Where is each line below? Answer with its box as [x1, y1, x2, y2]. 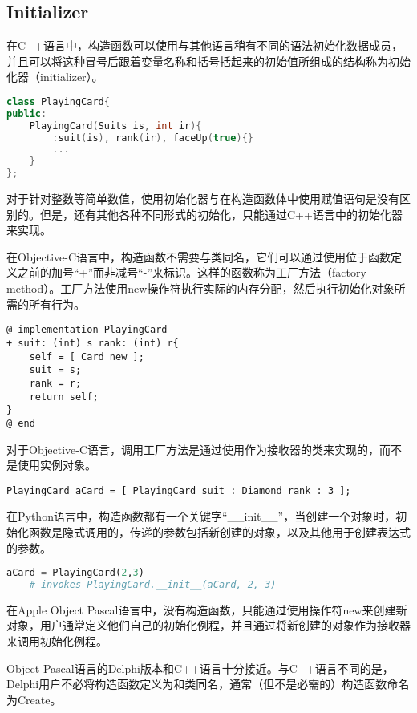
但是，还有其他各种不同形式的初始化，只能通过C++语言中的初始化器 [39, 205, 403, 222]
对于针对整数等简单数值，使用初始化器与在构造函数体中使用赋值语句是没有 [6, 190, 399, 207]
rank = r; [29, 377, 82, 389]
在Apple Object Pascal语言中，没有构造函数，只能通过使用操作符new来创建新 [6, 601, 407, 618]
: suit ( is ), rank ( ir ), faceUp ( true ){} [52, 132, 253, 144]
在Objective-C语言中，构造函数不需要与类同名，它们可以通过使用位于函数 [6, 248, 391, 265]
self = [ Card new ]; [29, 350, 144, 363]
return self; [29, 391, 99, 403]
